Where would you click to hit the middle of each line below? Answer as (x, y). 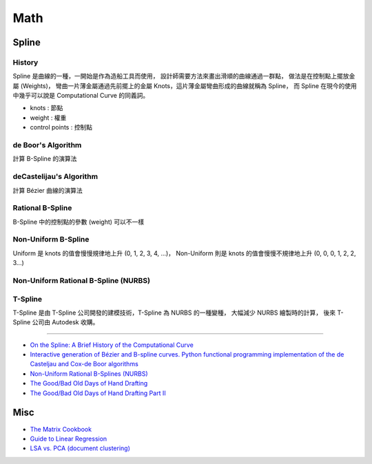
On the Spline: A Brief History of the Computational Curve (112, 345)
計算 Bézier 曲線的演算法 (48, 190)
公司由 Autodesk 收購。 (65, 322)
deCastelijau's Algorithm (55, 177)
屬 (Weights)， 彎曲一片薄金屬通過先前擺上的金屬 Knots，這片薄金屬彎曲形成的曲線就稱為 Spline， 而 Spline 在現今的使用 (185, 85)
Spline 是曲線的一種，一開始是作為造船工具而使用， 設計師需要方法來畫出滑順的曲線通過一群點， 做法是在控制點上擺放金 (184, 76)
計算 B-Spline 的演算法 (45, 159)
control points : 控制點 (61, 127)
